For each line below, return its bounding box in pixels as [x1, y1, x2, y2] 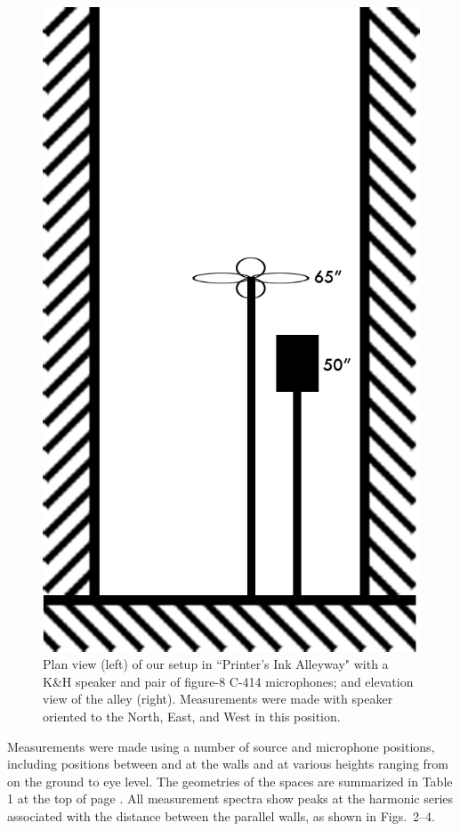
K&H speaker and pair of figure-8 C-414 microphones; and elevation [43, 672, 414, 690]
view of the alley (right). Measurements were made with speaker [43, 689, 393, 708]
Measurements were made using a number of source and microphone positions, [7, 737, 435, 755]
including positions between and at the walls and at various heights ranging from [7, 754, 448, 773]
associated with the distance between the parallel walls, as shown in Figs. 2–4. [7, 806, 436, 825]
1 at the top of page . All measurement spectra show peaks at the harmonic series [7, 789, 454, 808]
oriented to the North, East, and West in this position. [43, 706, 341, 725]
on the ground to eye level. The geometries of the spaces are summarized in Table [7, 771, 453, 790]
